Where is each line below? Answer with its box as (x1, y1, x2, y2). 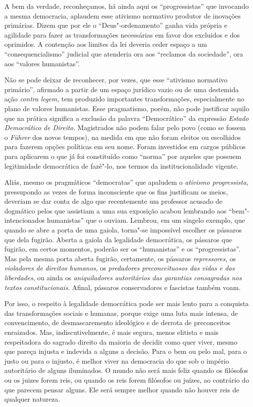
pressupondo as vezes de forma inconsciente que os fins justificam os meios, (4, 186, 228, 196)
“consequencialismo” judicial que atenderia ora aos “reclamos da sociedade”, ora (4, 48, 243, 58)
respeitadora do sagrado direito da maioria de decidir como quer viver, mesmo (4, 336, 237, 347)
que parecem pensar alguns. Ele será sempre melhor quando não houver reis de (4, 384, 239, 394)
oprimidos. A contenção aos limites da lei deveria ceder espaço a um (4, 39, 207, 49)
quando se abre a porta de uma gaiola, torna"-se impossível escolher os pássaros (4, 225, 242, 235)
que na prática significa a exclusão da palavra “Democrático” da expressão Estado (4, 113, 249, 123)
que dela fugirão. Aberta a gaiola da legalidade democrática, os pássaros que (4, 234, 232, 244)
